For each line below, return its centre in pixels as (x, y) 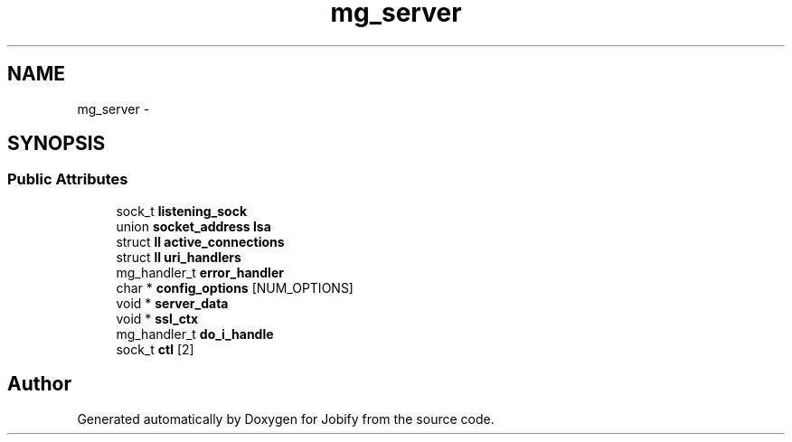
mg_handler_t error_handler (200, 272)
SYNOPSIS (57, 144)
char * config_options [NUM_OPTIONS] (235, 287)
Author (39, 384)
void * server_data (172, 303)
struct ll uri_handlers (179, 257)
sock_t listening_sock (182, 211)
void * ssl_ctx (157, 318)
